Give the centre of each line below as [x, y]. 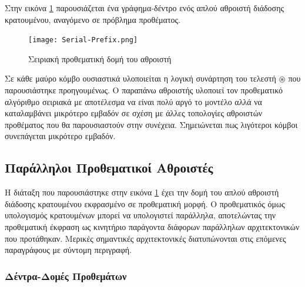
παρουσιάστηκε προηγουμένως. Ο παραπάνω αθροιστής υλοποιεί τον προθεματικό [144, 90]
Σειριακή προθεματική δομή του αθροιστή [100, 58]
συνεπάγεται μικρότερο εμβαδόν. [60, 136]
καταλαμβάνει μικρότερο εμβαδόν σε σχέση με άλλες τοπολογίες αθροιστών [134, 113]
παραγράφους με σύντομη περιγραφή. [68, 250]
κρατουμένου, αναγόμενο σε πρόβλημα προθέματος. [93, 19]
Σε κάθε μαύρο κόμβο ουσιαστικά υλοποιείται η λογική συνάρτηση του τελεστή [140, 78]
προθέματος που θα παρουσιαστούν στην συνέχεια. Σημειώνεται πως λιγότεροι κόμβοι [151, 124]
